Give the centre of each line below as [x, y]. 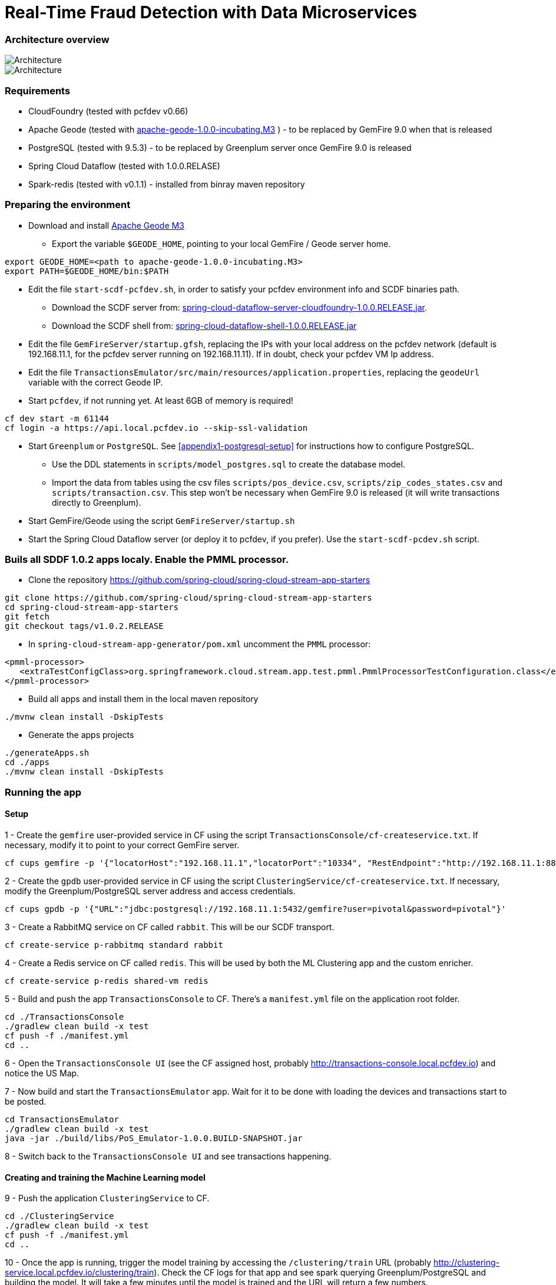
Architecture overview [57, 39]
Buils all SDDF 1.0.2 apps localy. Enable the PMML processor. [147, 559]
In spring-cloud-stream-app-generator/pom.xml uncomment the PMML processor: [200, 644]
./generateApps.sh [47, 753]
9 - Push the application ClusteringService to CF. [107, 1198]
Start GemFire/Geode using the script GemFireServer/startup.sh [162, 520]
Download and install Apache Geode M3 [106, 225]
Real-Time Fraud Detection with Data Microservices [211, 12]
